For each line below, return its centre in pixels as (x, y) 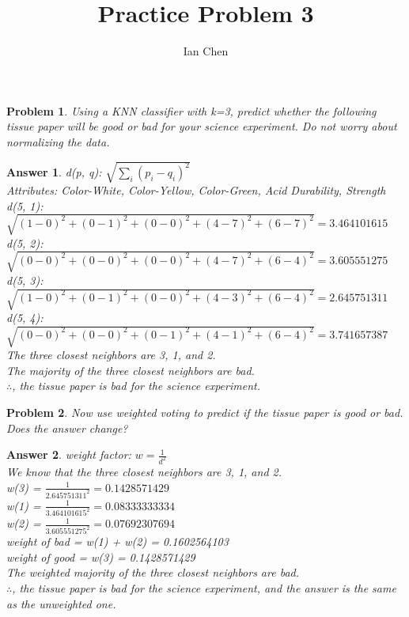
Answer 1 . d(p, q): (54, 171)
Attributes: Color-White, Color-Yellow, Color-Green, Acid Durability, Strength (196, 190)
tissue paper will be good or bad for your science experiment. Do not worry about (202, 126)
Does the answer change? (67, 428)
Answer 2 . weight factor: (69, 454)
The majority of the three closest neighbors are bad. (131, 370)
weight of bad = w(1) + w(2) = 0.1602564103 (117, 541)
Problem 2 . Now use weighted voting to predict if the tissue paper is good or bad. (205, 412)
